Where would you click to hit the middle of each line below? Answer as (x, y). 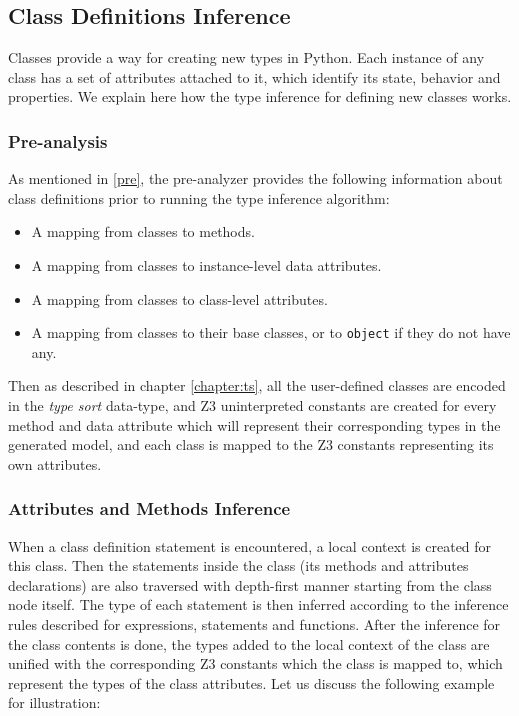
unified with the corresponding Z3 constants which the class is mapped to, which (255, 663)
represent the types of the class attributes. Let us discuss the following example (251, 682)
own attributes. (55, 463)
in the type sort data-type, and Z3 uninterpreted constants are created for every (252, 405)
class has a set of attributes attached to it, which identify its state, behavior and (254, 76)
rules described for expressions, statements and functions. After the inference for (254, 623)
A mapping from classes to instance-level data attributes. (206, 264)
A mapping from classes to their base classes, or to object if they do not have (271, 332)
